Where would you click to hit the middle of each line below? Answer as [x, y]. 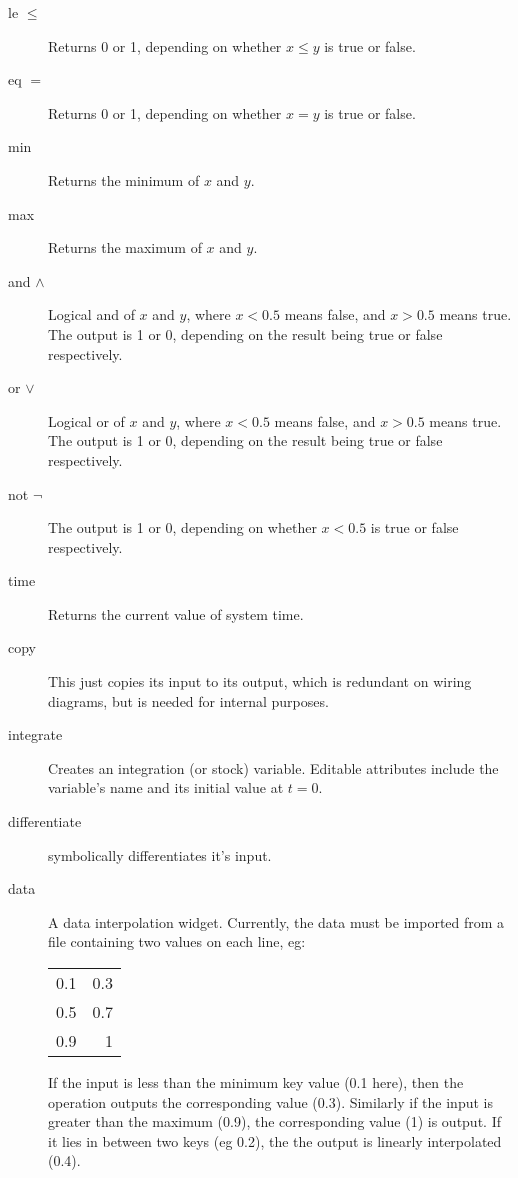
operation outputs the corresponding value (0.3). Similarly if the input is [270, 1101]
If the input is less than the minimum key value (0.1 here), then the [256, 1082]
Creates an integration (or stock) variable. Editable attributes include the [273, 767]
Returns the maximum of [125, 247]
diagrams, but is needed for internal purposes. [188, 700]
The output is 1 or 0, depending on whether [182, 527]
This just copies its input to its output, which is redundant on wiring [260, 681]
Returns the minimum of [124, 179]
